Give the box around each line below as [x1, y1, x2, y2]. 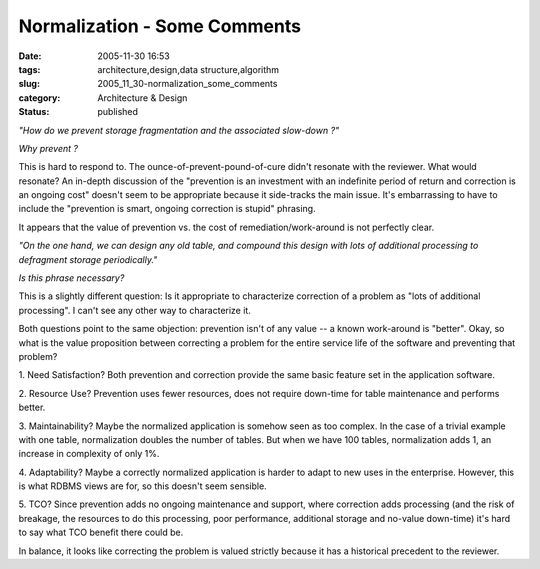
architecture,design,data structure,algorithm [97, 63, 280, 75]
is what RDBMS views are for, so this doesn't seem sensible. [18, 480, 267, 492]
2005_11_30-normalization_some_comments [97, 78, 278, 90]
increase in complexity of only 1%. [18, 448, 160, 460]
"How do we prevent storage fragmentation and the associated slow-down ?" [18, 124, 340, 136]
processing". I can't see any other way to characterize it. [18, 304, 252, 316]
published [97, 106, 139, 118]
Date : [18, 50, 42, 62]
